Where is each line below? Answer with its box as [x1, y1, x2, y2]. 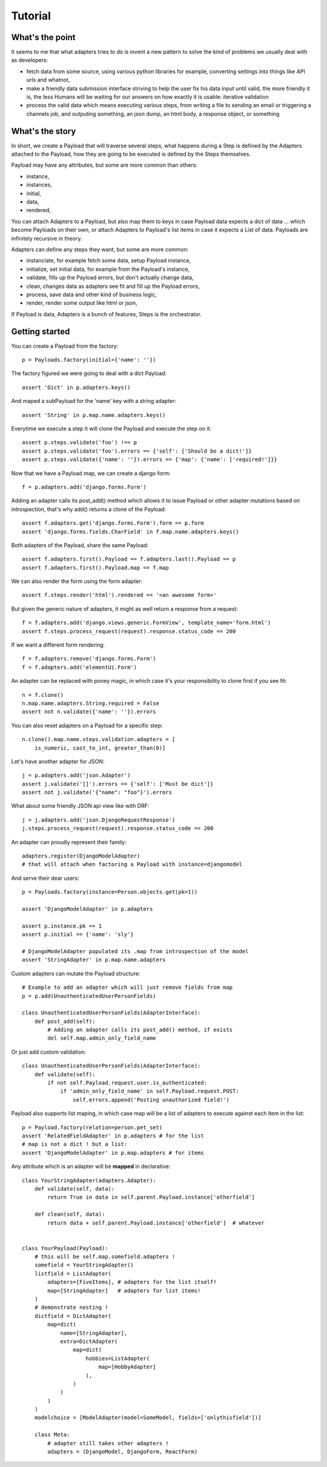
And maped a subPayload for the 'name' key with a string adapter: [11, 398, 177, 405]
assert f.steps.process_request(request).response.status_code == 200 [22, 628, 236, 634]
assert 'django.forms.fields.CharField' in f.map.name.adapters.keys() [22, 528, 239, 535]
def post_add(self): [34, 1018, 96, 1025]
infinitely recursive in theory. [11, 235, 82, 242]
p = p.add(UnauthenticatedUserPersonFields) [22, 993, 157, 999]
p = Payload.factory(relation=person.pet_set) [22, 1124, 163, 1131]
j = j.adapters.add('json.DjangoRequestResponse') [22, 816, 176, 823]
